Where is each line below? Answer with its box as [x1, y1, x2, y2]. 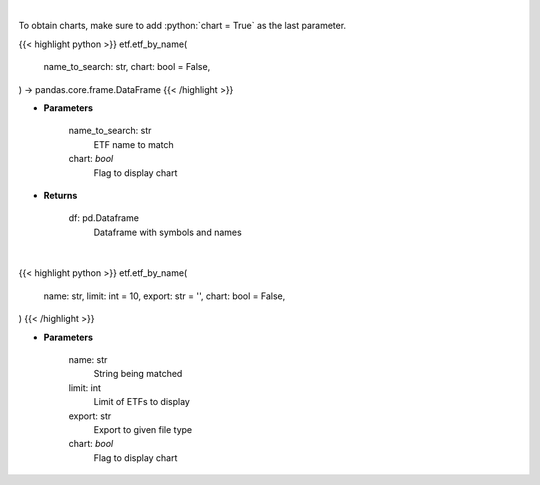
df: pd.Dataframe [68, 212, 140, 224]
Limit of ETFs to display [93, 396, 190, 408]
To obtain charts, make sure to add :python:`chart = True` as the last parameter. [18, 20, 347, 32]
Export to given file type [93, 423, 193, 435]
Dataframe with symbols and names [93, 226, 242, 238]
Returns [43, 189, 78, 201]
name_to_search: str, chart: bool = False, [43, 61, 211, 73]
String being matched [93, 368, 183, 380]
